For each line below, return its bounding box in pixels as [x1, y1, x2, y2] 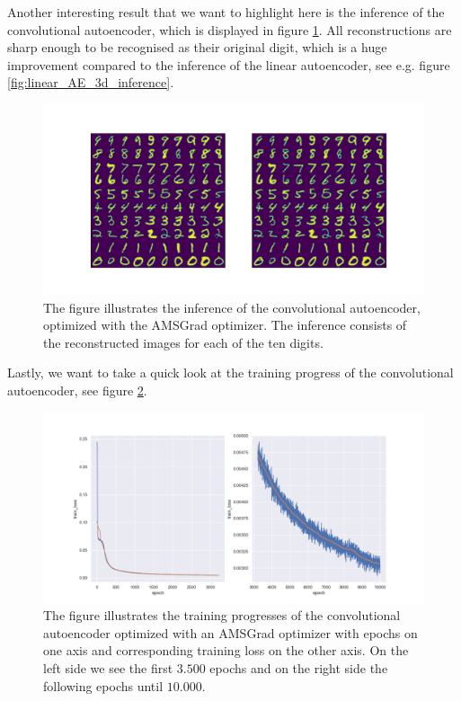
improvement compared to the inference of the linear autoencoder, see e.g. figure [7, 55, 450, 74]
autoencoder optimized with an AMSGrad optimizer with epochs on [43, 623, 418, 642]
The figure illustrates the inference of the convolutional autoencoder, [43, 297, 421, 316]
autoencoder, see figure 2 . [7, 380, 147, 399]
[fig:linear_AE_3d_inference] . [7, 73, 174, 92]
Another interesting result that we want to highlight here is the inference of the [7, 3, 445, 21]
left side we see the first [43, 658, 173, 677]
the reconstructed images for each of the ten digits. [43, 333, 324, 351]
